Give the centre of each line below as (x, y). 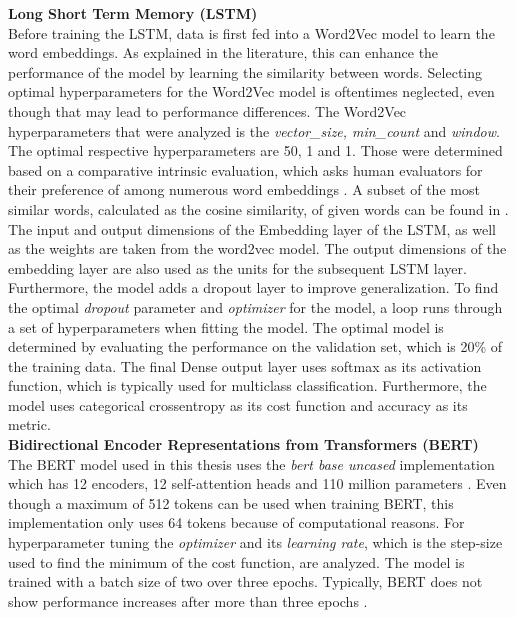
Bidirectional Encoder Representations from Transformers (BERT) (243, 444)
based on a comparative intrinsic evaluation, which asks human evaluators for (245, 169)
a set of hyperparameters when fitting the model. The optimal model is (226, 326)
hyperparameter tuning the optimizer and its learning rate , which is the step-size (255, 542)
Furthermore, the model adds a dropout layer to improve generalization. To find (253, 287)
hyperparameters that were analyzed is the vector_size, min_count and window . (254, 130)
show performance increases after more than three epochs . (188, 600)
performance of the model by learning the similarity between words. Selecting (245, 71)
